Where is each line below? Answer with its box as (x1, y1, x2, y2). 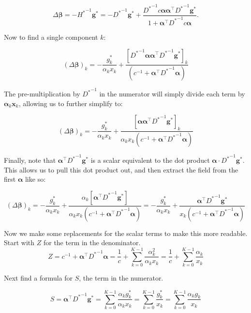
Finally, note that (4, 155, 56, 165)
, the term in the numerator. (79, 273, 163, 282)
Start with (4, 237, 35, 248)
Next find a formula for (4, 273, 73, 282)
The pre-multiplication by (4, 89, 80, 99)
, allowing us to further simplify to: (18, 98, 123, 108)
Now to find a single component (4, 31, 98, 42)
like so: (25, 174, 46, 184)
